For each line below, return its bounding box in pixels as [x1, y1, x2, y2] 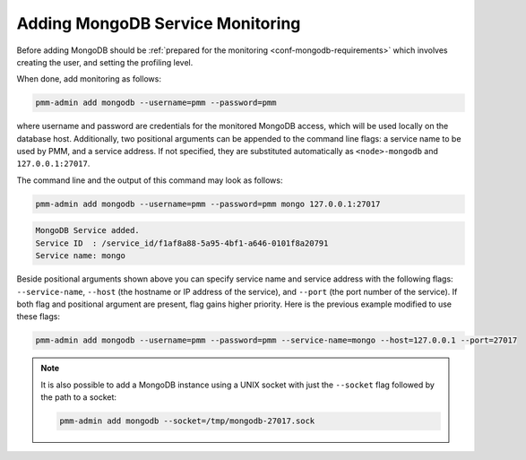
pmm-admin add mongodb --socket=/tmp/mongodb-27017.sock [59, 416, 315, 426]
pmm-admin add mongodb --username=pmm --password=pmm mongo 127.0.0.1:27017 [35, 198, 381, 209]
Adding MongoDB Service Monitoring [16, 13, 301, 33]
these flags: [16, 311, 60, 322]
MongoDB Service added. [35, 225, 141, 236]
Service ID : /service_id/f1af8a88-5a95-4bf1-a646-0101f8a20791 [35, 238, 329, 248]
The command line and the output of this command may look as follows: [16, 175, 283, 186]
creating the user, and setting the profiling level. [16, 56, 194, 67]
